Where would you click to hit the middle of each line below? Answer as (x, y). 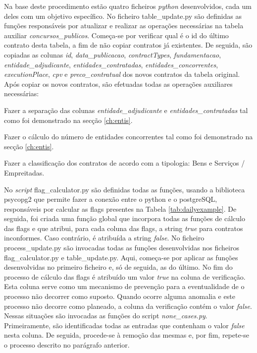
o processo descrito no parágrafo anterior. (67, 345)
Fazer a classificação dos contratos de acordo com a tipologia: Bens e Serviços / (125, 163)
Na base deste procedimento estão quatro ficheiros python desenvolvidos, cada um (128, 6)
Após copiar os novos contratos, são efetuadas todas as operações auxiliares (118, 84)
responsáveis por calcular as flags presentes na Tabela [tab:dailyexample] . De (120, 208)
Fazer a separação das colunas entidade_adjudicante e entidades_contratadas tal (126, 110)
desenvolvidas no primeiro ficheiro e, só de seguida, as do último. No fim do (118, 267)
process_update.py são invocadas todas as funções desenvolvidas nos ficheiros (122, 248)
